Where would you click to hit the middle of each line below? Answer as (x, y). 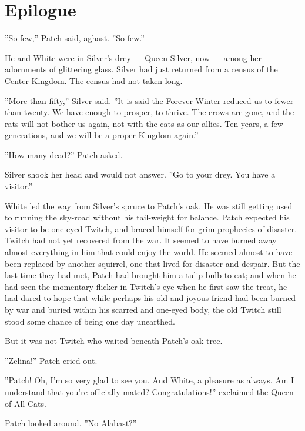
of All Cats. (26, 403)
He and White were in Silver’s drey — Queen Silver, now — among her (133, 57)
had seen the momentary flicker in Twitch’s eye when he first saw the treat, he (146, 286)
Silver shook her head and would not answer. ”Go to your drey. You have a (140, 174)
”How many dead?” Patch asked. (64, 154)
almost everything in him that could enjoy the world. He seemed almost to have (149, 252)
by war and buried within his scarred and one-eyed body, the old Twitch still (143, 309)
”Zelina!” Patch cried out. (51, 360)
